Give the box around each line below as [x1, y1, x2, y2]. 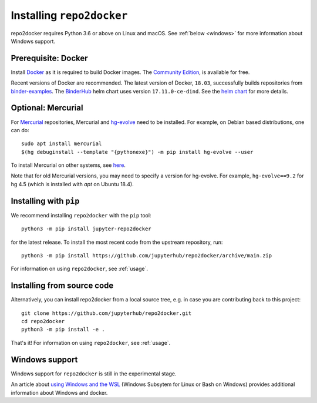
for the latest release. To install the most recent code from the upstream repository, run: [11, 239, 223, 246]
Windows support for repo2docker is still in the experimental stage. [11, 370, 177, 377]
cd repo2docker [21, 318, 65, 325]
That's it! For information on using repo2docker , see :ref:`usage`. [11, 339, 171, 346]
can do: [11, 126, 29, 133]
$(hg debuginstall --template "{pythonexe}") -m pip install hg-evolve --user [21, 149, 254, 155]
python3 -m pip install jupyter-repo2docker [21, 226, 152, 232]
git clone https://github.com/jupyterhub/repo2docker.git [21, 310, 192, 317]
